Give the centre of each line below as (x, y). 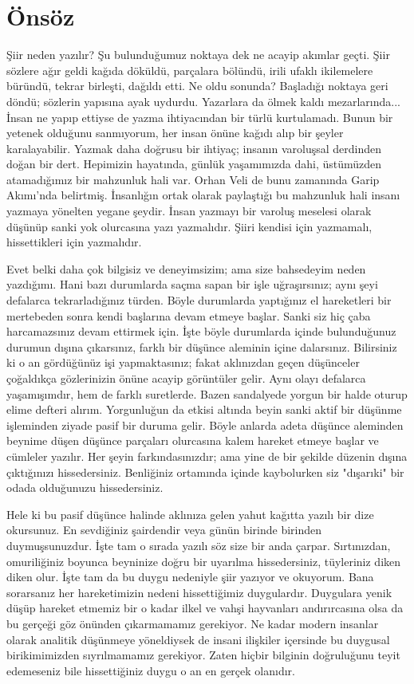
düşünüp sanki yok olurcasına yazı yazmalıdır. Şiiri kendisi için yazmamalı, (189, 226)
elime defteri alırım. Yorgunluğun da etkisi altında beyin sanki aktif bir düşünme (204, 409)
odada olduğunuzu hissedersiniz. (85, 487)
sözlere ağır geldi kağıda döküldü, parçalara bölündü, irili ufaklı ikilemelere (190, 70)
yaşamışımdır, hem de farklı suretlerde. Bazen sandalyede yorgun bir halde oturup (207, 393)
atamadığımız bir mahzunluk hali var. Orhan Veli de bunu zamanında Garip (193, 179)
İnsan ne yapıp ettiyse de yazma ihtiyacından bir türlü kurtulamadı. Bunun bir (200, 117)
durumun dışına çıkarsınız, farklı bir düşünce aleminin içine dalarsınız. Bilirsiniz (202, 346)
